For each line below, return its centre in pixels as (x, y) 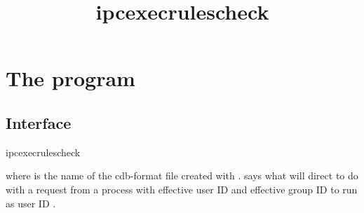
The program (70, 78)
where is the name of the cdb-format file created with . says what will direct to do (182, 176)
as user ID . (31, 203)
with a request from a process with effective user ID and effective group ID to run (182, 189)
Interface (39, 122)
